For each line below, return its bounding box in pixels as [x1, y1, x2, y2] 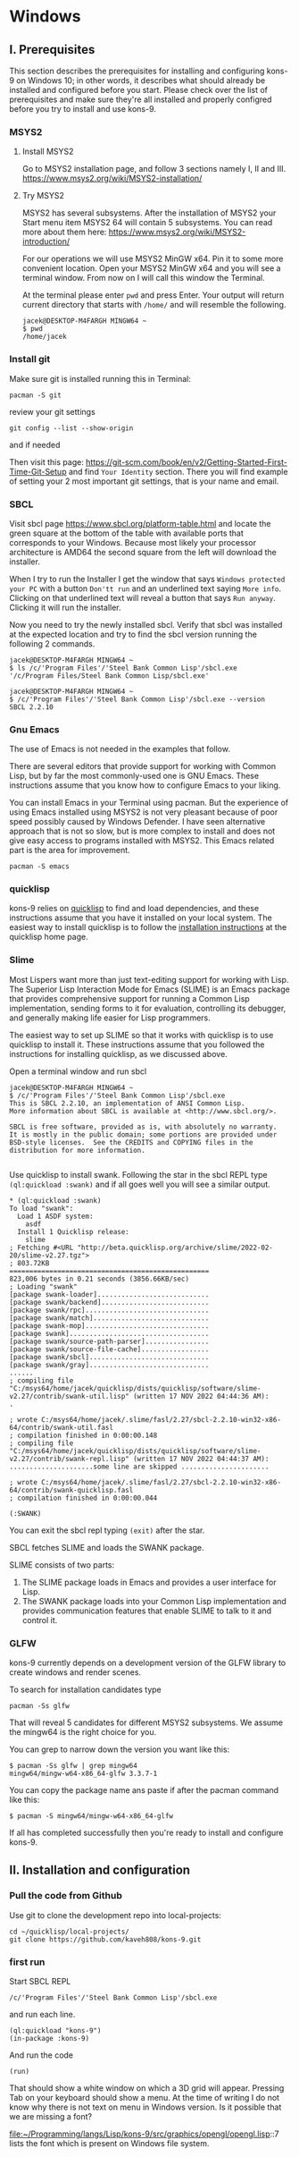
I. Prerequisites [9, 42, 96, 57]
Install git [9, 353, 51, 366]
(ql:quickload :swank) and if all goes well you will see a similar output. [9, 1179, 270, 1189]
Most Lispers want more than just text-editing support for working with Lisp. [9, 974, 289, 985]
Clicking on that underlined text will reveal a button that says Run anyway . [9, 592, 276, 603]
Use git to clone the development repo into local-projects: [9, 1909, 221, 1920]
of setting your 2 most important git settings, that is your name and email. [9, 476, 279, 486]
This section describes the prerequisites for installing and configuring [9, 65, 265, 76]
